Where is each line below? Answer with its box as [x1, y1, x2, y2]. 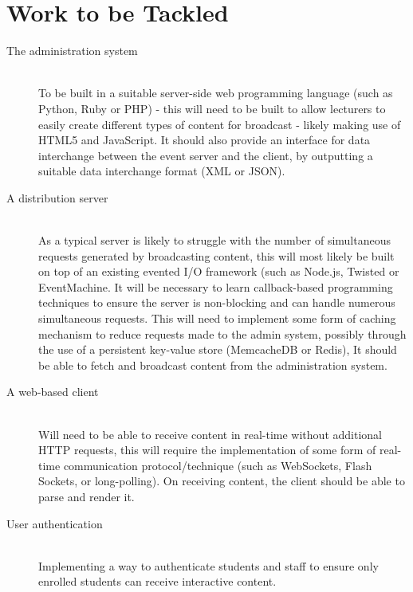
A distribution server [6, 189, 108, 206]
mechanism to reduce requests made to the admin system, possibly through [38, 325, 407, 342]
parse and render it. [38, 488, 135, 504]
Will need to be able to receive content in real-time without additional [38, 425, 382, 442]
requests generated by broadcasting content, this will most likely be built [38, 247, 395, 264]
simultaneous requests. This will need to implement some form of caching [38, 310, 396, 327]
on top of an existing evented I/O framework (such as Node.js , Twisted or [38, 263, 399, 280]
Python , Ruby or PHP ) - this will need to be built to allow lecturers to [38, 100, 386, 116]
